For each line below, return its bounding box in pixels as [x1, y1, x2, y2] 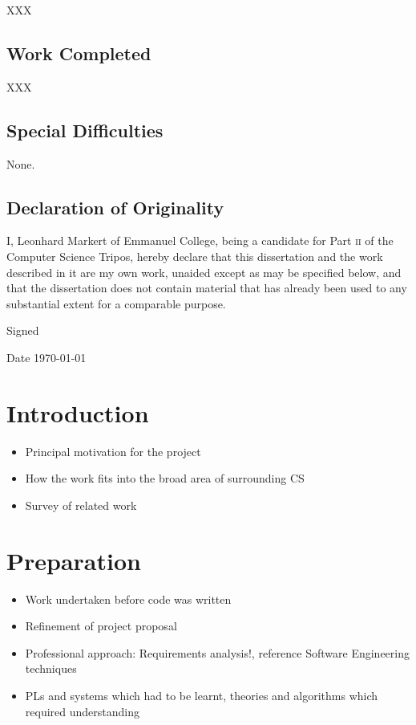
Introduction [6, 396, 149, 429]
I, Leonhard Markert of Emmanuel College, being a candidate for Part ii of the [6, 232, 394, 249]
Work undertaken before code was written [25, 590, 232, 607]
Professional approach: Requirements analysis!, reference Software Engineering [25, 644, 410, 661]
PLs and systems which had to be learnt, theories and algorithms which [25, 686, 378, 703]
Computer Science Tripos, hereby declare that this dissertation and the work [6, 247, 383, 264]
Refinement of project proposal [25, 617, 177, 634]
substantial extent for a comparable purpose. [6, 295, 226, 312]
